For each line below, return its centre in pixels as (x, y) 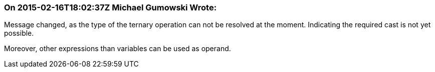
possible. (19, 33)
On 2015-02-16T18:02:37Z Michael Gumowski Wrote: (111, 7)
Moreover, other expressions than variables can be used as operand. (118, 49)
